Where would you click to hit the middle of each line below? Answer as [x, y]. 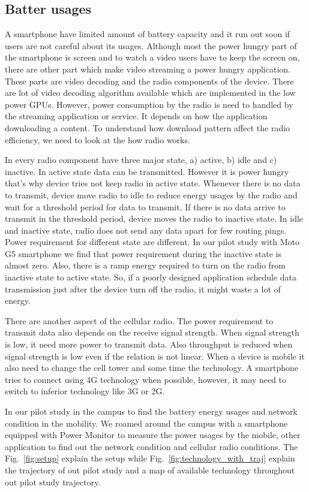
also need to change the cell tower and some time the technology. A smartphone [152, 368]
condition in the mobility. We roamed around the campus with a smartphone [146, 423]
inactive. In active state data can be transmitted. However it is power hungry [147, 171]
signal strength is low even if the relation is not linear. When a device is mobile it [155, 356]
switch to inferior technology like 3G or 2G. [85, 391]
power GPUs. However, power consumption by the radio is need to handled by [149, 104]
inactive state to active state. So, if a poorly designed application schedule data [151, 277]
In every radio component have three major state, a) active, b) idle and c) [141, 160]
